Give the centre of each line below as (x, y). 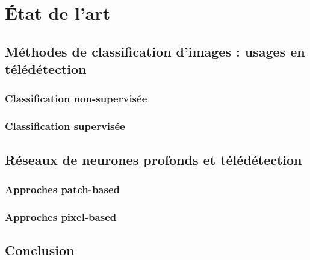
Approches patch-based (62, 189)
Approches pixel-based (61, 216)
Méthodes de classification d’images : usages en (155, 51)
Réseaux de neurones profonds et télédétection (153, 159)
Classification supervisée (65, 126)
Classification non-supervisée (76, 98)
